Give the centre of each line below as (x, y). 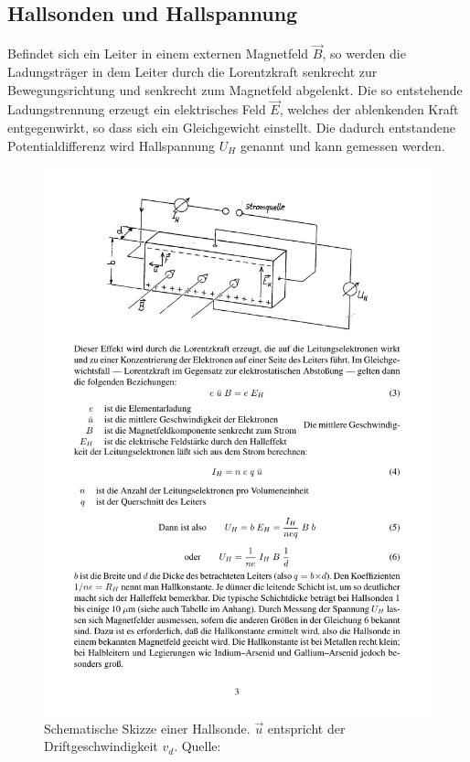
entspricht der (306, 728)
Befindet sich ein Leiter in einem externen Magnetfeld (158, 54)
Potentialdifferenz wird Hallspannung (112, 145)
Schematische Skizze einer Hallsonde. (147, 728)
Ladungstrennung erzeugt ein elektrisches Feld (137, 109)
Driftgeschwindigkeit (101, 746)
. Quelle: (198, 746)
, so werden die (364, 54)
